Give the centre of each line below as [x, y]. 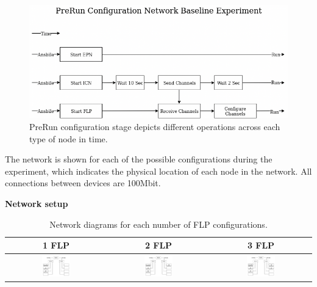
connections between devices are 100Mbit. [83, 183]
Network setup [37, 204]
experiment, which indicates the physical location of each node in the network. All [158, 171]
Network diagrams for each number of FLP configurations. [158, 224]
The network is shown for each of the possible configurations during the [139, 159]
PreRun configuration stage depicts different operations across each [155, 127]
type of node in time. [69, 138]
